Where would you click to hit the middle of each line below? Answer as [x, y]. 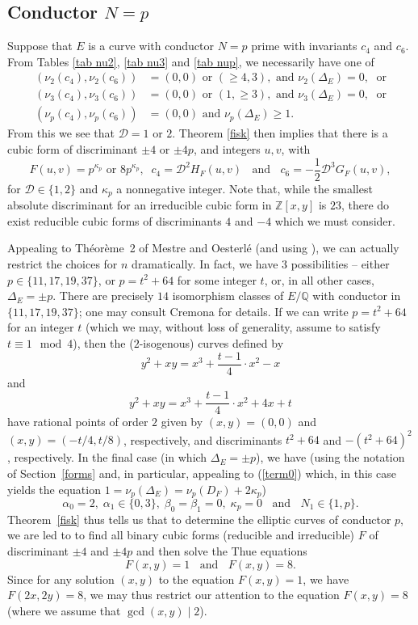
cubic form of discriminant [73, 149]
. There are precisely [103, 296]
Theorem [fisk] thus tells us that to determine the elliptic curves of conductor [199, 519]
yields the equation [54, 489]
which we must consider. [335, 220]
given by [182, 422]
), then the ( [103, 342]
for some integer [217, 279]
